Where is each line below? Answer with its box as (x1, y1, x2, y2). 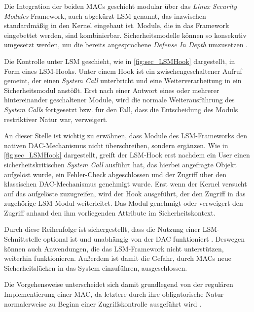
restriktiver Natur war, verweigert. (4, 114, 108, 124)
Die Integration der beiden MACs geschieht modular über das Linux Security (4, 1, 237, 11)
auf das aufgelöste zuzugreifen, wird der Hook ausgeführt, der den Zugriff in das (4, 188, 246, 198)
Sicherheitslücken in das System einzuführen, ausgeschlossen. (4, 262, 187, 273)
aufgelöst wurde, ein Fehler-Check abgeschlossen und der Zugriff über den (4, 169, 227, 179)
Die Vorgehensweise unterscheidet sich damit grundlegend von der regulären (4, 279, 233, 289)
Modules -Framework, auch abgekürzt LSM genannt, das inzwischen (4, 10, 206, 21)
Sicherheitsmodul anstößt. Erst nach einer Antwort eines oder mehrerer (4, 85, 219, 95)
